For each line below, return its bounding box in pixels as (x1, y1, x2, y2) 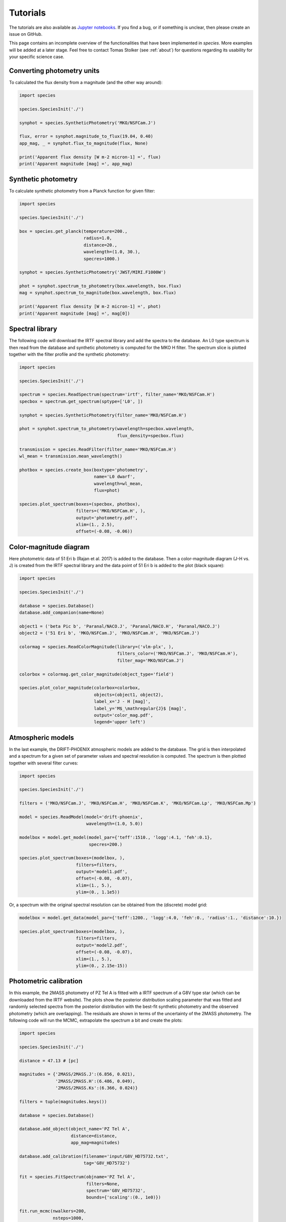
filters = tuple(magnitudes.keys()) (19, 1099, 107, 1104)
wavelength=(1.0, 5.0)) (86, 821, 143, 827)
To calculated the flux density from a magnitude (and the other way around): (9, 80, 163, 86)
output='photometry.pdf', (76, 515, 138, 521)
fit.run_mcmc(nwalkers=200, (19, 1208, 86, 1214)
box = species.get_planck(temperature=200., (19, 228, 128, 234)
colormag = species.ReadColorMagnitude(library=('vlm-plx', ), (19, 644, 174, 650)
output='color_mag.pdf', (94, 712, 153, 718)
